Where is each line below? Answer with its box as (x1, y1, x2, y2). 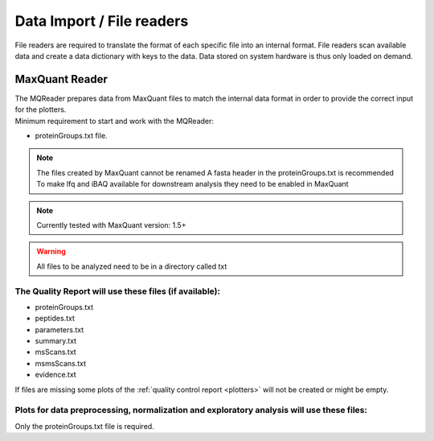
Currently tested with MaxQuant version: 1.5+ (36, 220, 186, 229)
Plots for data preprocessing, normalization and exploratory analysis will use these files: (14, 405, 367, 416)
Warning (36, 246, 66, 257)
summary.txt (35, 336, 76, 346)
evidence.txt (35, 370, 76, 380)
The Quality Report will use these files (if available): (14, 286, 221, 297)
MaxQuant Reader (14, 72, 108, 86)
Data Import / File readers (14, 12, 189, 30)
